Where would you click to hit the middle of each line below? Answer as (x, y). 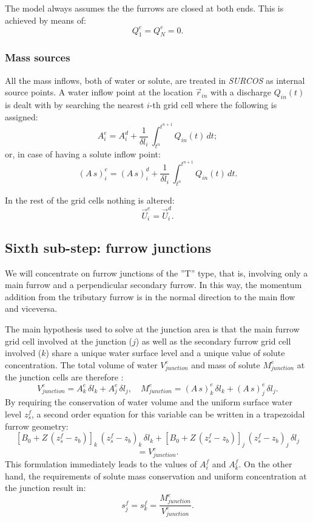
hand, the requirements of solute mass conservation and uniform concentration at (156, 476)
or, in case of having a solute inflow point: (83, 154)
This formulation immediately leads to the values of (101, 464)
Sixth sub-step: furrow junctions (108, 247)
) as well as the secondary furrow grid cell (213, 341)
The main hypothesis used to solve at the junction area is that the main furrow (152, 328)
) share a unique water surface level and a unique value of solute (165, 353)
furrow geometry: (37, 426)
